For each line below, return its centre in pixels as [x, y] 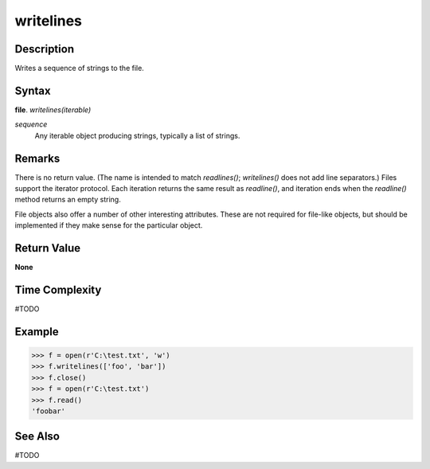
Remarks [37, 158]
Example [37, 332]
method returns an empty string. [68, 200]
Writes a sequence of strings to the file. [80, 68]
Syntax [33, 90]
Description [45, 49]
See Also [37, 437]
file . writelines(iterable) [53, 109]
